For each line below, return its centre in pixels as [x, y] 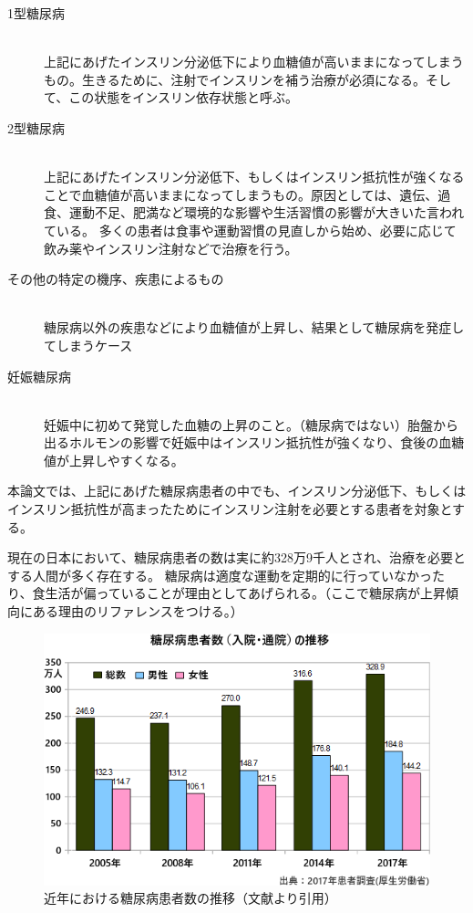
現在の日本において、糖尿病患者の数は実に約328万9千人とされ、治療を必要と [237, 557]
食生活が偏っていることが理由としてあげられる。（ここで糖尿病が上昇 [239, 593]
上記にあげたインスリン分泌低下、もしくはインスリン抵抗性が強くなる [254, 177]
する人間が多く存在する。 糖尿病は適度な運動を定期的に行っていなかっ [220, 575]
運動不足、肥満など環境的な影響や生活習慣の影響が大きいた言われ [267, 212]
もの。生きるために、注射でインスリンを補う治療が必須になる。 [235, 79]
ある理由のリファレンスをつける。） [138, 611]
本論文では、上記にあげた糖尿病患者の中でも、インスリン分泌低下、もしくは [237, 491]
